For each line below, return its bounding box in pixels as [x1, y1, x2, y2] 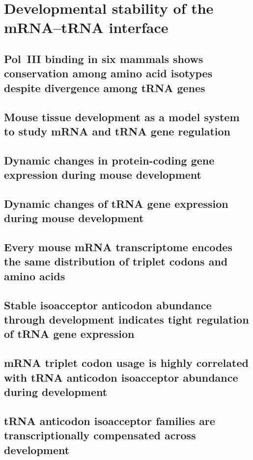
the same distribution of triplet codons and [4, 254, 228, 269]
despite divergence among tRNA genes [4, 80, 205, 95]
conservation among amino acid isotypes [4, 66, 213, 81]
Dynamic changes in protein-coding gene [4, 152, 215, 167]
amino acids [4, 268, 65, 283]
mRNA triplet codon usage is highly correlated [4, 355, 249, 370]
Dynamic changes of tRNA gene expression [4, 196, 228, 211]
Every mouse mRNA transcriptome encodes [4, 239, 232, 255]
